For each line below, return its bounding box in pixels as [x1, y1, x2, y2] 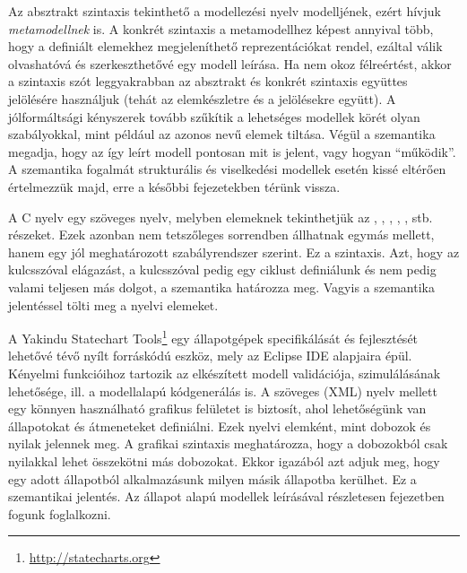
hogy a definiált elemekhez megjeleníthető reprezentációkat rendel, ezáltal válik [8, 37, 443, 56]
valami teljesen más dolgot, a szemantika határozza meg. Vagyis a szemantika [8, 277, 435, 296]
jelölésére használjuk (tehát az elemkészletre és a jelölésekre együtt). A [8, 89, 396, 108]
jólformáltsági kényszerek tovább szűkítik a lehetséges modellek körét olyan [8, 107, 420, 126]
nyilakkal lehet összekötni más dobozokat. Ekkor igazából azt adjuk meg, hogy [8, 451, 440, 470]
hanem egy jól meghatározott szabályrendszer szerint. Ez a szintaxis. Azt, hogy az [8, 242, 460, 261]
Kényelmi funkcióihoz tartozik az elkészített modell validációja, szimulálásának [8, 363, 441, 382]
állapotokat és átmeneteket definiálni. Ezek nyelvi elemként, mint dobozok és [8, 416, 431, 435]
